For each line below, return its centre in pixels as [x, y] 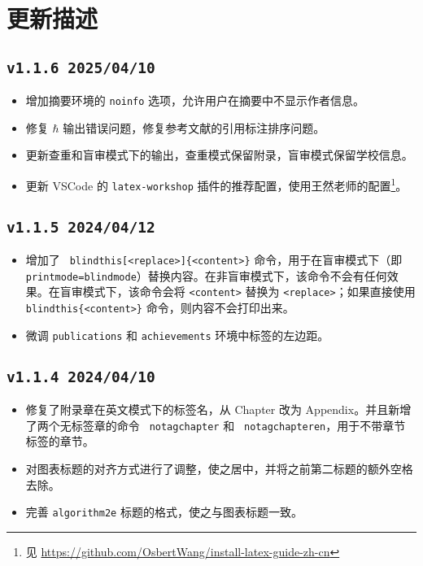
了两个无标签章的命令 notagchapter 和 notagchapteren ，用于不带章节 [216, 425]
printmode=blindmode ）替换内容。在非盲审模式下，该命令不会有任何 [206, 275]
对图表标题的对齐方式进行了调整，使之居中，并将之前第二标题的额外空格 [219, 468]
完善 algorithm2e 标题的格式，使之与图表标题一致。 [164, 512]
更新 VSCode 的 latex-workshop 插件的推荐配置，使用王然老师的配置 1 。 [216, 184]
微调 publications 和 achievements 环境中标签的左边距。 [177, 335]
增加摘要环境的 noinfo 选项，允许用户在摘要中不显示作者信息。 [195, 100]
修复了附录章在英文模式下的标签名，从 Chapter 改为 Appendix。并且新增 [218, 409]
